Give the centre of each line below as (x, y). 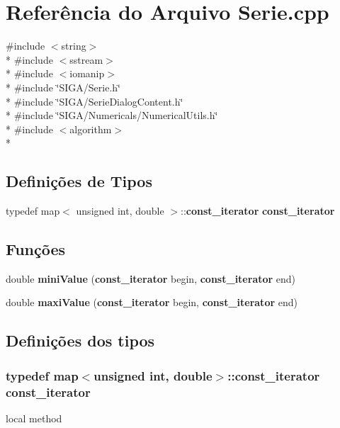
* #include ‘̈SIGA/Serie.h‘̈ (63, 87)
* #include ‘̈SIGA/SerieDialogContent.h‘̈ (95, 101)
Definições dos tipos (80, 340)
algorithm (91, 129)
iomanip (87, 73)
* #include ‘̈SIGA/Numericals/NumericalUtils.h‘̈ (112, 115)
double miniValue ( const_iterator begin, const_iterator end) (151, 278)
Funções (36, 249)
